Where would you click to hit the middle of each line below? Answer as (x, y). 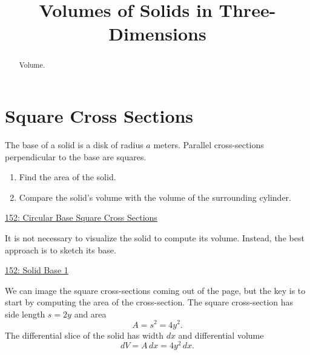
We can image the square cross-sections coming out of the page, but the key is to (155, 290)
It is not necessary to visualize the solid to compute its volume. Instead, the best (155, 237)
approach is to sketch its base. (61, 249)
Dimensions (157, 34)
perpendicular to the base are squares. (76, 156)
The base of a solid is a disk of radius (74, 144)
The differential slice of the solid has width (84, 335)
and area (90, 314)
